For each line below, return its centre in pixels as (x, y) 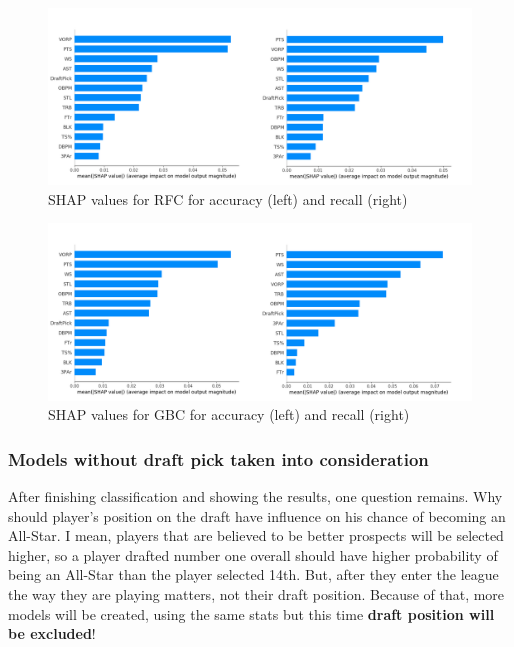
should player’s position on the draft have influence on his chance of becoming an (257, 515)
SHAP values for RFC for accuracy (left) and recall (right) (228, 198)
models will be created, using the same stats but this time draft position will (251, 613)
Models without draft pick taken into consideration (218, 458)
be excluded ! (52, 633)
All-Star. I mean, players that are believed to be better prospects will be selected (256, 535)
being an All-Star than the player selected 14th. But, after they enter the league (253, 574)
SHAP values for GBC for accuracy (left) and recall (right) (229, 414)
